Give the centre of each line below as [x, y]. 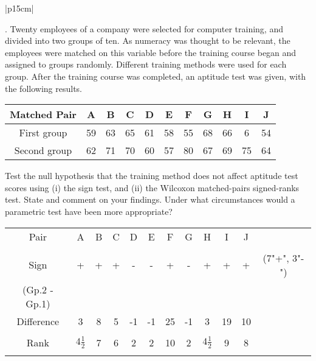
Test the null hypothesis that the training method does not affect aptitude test [152, 176]
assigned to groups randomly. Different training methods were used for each [146, 64]
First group [43, 133]
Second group [43, 150]
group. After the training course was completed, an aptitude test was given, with [156, 76]
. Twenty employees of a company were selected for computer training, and [144, 28]
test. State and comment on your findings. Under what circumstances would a [150, 199]
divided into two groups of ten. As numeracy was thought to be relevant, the [148, 40]
